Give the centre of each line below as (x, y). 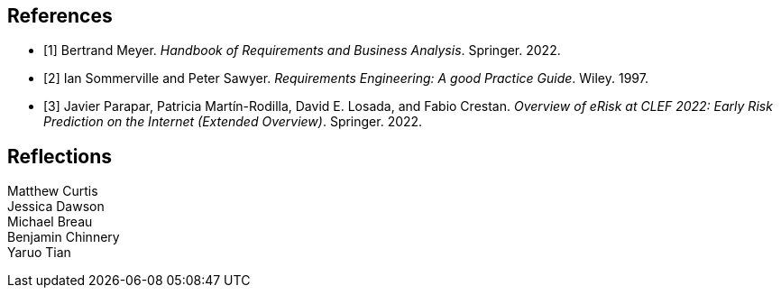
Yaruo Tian (39, 253)
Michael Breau (50, 222)
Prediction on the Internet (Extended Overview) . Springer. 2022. (233, 122)
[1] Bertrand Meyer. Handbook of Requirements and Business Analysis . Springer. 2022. (302, 51)
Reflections (60, 156)
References (60, 16)
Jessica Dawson (56, 207)
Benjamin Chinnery (64, 237)
